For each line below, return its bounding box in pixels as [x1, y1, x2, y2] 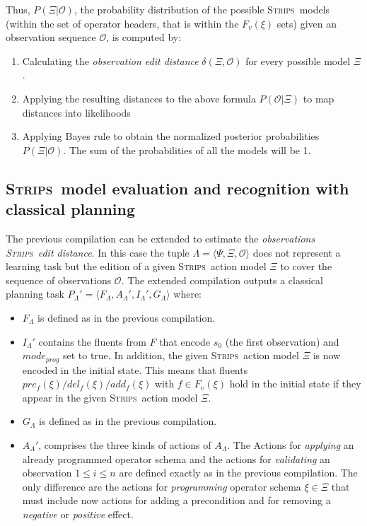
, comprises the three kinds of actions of [38, 437, 211, 452]
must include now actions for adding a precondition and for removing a [22, 493, 331, 508]
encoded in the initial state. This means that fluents [22, 362, 248, 377]
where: [173, 286, 202, 301]
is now [313, 348, 341, 363]
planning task [6, 286, 64, 301]
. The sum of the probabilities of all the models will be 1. [63, 142, 311, 157]
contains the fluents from [38, 334, 146, 349]
